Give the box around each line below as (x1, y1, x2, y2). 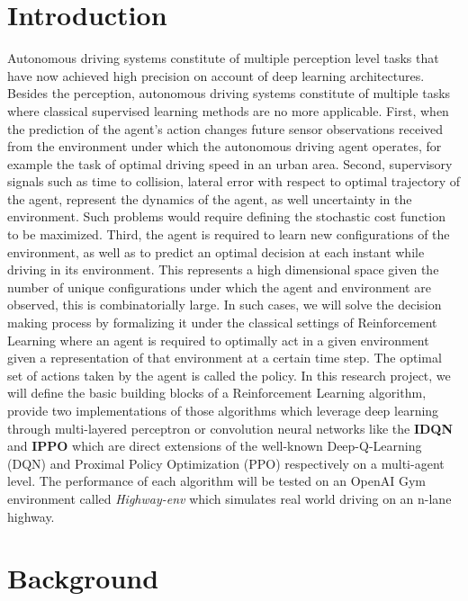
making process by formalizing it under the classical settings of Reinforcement (7, 313, 437, 332)
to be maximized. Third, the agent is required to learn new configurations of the (7, 225, 450, 244)
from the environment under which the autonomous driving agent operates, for (7, 137, 442, 156)
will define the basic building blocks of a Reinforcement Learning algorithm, (7, 383, 427, 402)
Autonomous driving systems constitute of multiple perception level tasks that (7, 49, 439, 67)
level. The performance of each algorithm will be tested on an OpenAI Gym (7, 471, 426, 490)
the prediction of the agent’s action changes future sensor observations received (7, 119, 444, 138)
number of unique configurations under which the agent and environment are (7, 277, 431, 296)
